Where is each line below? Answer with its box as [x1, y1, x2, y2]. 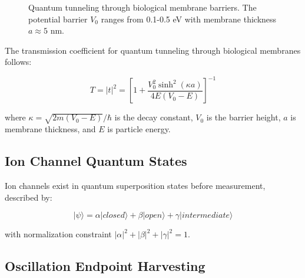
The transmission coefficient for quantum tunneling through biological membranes [5, 44, 301, 56]
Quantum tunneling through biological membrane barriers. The [28, 1, 257, 13]
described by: [5, 191, 52, 203]
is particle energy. [107, 123, 171, 135]
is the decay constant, [114, 111, 193, 123]
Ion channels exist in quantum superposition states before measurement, [5, 179, 266, 192]
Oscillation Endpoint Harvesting [5, 257, 205, 275]
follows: [5, 55, 32, 68]
